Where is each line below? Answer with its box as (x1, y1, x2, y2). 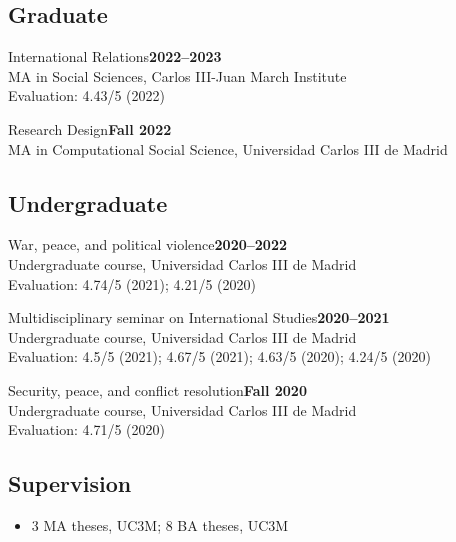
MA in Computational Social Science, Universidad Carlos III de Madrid (8, 138, 448, 159)
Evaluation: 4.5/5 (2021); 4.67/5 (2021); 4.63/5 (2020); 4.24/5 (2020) (8, 346, 431, 367)
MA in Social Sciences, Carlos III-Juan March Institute (8, 65, 347, 86)
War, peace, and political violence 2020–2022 (8, 234, 288, 255)
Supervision (8, 468, 132, 499)
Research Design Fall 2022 (8, 118, 172, 139)
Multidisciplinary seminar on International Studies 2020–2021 (8, 307, 390, 328)
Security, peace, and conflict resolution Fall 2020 (8, 379, 307, 400)
